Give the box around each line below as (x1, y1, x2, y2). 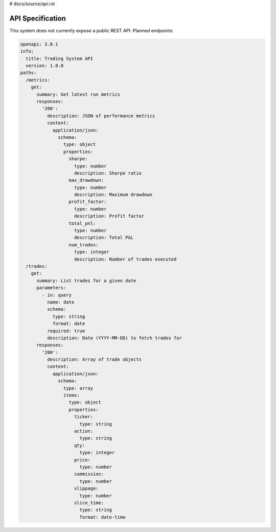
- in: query (41, 292, 72, 298)
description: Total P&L (74, 235, 134, 241)
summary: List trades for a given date (36, 278, 136, 284)
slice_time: (74, 500, 104, 505)
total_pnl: (68, 220, 96, 226)
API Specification (9, 14, 66, 23)
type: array (63, 385, 94, 391)
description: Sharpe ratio (74, 170, 142, 176)
